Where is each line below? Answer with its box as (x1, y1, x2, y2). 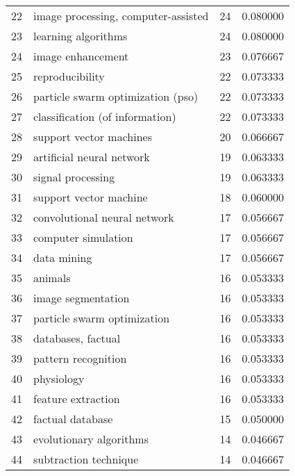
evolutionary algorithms (33, 431, 149, 447)
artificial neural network (33, 149, 150, 165)
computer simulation (33, 229, 133, 245)
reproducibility (33, 68, 105, 84)
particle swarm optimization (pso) (33, 88, 199, 104)
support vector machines (33, 129, 152, 145)
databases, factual (33, 330, 121, 346)
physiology (33, 370, 85, 386)
